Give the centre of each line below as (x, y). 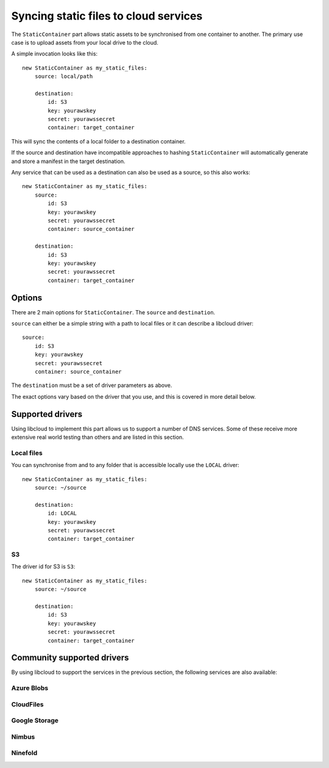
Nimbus (23, 737)
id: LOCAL (62, 513)
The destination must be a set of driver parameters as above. (92, 385)
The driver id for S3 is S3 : (43, 567)
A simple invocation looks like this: (54, 54)
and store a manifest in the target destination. (68, 161)
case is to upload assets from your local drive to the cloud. (85, 42)
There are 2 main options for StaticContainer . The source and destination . (113, 312)
